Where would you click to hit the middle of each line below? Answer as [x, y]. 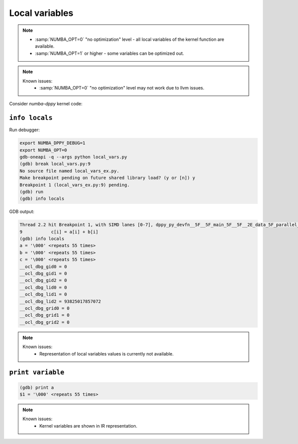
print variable [37, 372]
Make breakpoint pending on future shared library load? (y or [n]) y [108, 178]
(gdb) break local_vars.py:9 [55, 164]
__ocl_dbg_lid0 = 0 [43, 287]
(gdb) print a [37, 387]
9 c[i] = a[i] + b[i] [59, 232]
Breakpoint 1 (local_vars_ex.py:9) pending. [75, 185]
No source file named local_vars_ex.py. [69, 171]
